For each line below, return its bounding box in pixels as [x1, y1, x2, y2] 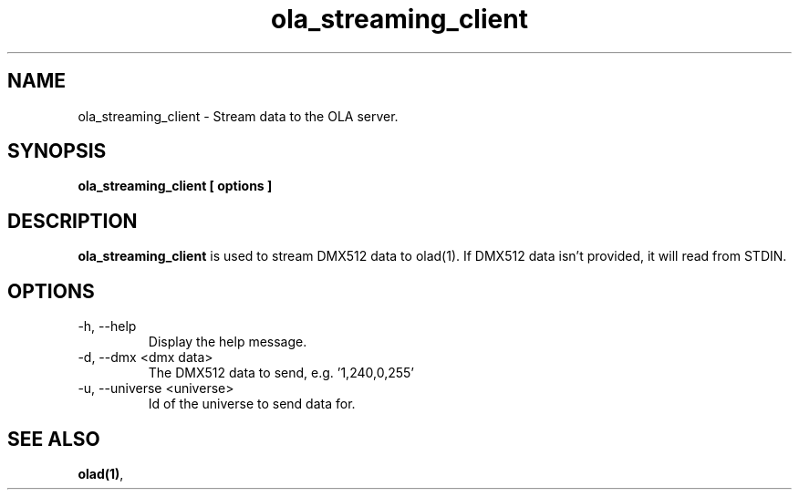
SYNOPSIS [7, 140, 107, 163]
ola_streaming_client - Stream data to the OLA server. [78, 108, 399, 124]
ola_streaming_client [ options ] [78, 178, 273, 194]
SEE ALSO [7, 427, 100, 450]
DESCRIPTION [7, 209, 138, 233]
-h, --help [78, 318, 137, 335]
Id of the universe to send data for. [148, 396, 356, 412]
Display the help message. [148, 334, 307, 350]
